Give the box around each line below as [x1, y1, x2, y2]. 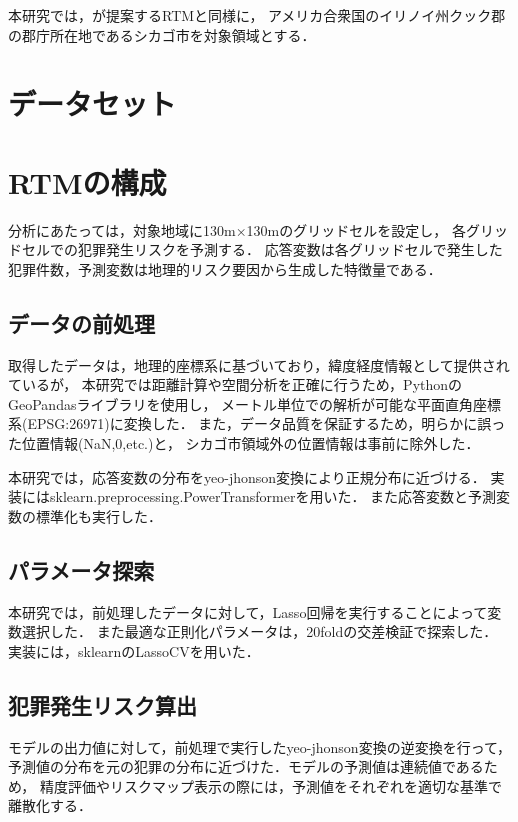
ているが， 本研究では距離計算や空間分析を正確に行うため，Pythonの [8, 374, 463, 395]
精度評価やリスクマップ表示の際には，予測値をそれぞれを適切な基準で [39, 775, 502, 796]
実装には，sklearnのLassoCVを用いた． [8, 640, 260, 661]
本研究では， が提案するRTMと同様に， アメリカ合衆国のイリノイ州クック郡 [8, 5, 506, 25]
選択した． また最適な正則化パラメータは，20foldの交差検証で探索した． [21, 621, 498, 642]
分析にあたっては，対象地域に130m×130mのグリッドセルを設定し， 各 [8, 219, 466, 240]
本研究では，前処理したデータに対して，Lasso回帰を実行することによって [8, 601, 488, 622]
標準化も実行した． [35, 505, 162, 526]
